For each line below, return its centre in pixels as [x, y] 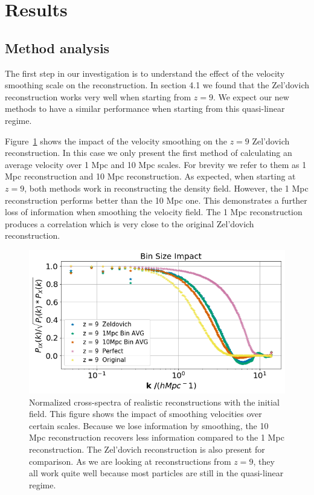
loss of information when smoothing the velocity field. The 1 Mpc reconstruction [154, 212]
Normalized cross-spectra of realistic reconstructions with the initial [154, 402]
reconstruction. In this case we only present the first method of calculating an [149, 153]
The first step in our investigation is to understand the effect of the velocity [145, 73]
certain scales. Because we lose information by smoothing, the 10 [149, 425]
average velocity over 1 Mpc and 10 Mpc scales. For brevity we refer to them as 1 [156, 164]
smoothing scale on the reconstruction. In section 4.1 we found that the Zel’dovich [157, 85]
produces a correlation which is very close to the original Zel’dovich [130, 223]
